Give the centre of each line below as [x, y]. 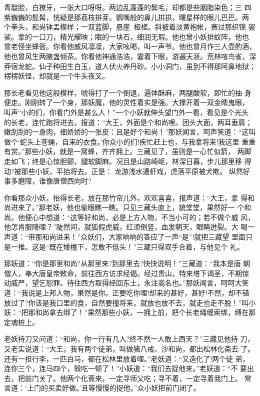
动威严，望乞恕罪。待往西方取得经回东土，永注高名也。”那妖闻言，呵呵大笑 [126, 283]
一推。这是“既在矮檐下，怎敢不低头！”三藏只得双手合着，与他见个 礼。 [127, 246]
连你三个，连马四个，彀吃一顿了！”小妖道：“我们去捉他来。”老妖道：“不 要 [126, 368]
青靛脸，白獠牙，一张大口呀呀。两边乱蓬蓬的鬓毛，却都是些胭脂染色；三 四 [128, 7]
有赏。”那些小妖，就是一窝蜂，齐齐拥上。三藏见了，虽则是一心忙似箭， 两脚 [128, 151]
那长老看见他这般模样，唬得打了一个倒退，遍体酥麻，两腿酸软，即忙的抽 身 [128, 92]
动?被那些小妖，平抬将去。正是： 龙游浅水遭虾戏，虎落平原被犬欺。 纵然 [123, 171]
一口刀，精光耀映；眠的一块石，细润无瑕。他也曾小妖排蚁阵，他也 [140, 36]
